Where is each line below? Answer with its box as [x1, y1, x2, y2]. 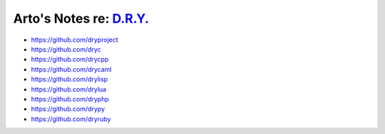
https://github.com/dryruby [31, 114, 111, 123]
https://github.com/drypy [31, 105, 106, 113]
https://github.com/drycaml [31, 65, 112, 74]
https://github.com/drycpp [31, 55, 109, 64]
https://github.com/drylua [31, 85, 107, 94]
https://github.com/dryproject [31, 35, 119, 44]
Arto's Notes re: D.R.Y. [13, 11, 150, 26]
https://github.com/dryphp [31, 94, 110, 103]
